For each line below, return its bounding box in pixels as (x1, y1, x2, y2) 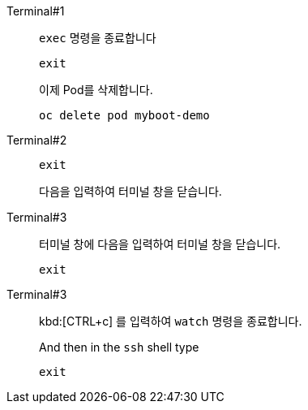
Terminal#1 (6, 4, 65, 18)
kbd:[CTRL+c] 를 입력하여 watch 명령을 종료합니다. (39, 314, 302, 328)
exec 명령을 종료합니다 (39, 31, 156, 45)
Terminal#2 (6, 133, 67, 147)
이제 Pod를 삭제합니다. (39, 83, 153, 97)
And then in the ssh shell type (39, 340, 199, 354)
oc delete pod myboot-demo (39, 109, 210, 122)
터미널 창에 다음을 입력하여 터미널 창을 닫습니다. (39, 237, 281, 251)
